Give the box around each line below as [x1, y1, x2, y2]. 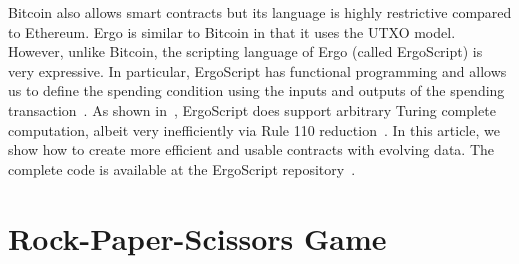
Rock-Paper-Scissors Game [8, 217, 387, 258]
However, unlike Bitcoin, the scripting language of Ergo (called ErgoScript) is [8, 41, 483, 62]
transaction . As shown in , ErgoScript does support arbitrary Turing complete [8, 99, 496, 120]
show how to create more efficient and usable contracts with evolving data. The [8, 139, 495, 160]
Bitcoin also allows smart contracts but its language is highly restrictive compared [8, 2, 512, 22]
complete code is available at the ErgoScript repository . [8, 158, 356, 179]
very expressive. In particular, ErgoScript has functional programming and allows [8, 60, 507, 81]
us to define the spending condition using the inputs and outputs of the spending [8, 80, 505, 101]
